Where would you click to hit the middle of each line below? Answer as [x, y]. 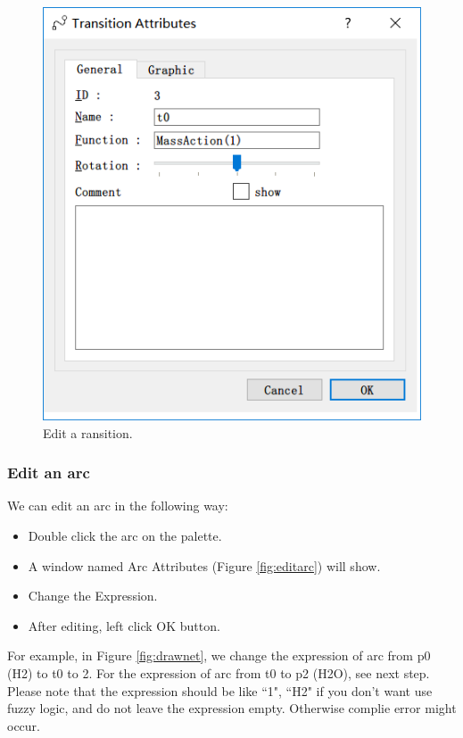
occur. [24, 725]
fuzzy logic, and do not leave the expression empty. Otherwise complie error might [232, 708]
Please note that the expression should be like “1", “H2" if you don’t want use [220, 690]
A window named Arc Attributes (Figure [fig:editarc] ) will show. [204, 565]
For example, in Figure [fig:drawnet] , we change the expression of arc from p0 [219, 655]
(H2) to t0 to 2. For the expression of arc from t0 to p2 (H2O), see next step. [219, 673]
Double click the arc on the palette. [125, 536]
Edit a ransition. [88, 432]
